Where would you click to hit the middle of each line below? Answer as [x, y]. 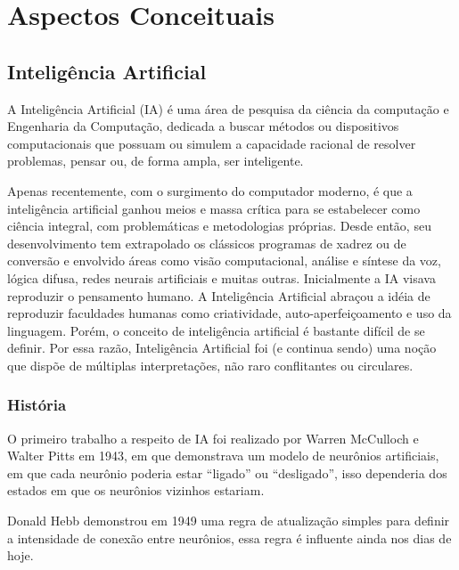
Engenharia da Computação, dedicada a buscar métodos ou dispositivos [203, 126]
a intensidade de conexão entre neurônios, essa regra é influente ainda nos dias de [229, 537]
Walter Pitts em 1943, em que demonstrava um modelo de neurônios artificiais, [223, 456]
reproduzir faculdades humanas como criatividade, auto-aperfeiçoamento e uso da [229, 313]
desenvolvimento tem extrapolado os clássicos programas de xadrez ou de [207, 243]
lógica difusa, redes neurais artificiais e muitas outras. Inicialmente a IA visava [221, 277]
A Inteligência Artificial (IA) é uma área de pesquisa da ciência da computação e [228, 108]
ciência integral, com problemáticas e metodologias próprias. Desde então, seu [219, 226]
